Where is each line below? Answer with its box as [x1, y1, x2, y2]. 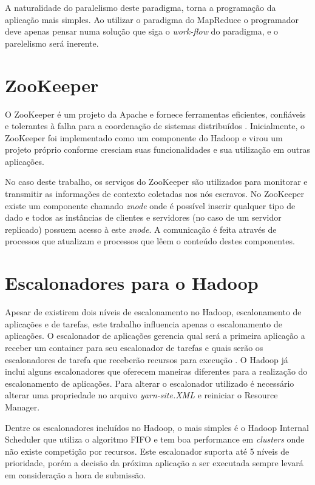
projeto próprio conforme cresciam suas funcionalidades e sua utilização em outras [5, 143, 311, 156]
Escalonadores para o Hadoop [5, 270, 259, 295]
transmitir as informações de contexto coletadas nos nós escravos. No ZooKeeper [5, 187, 305, 200]
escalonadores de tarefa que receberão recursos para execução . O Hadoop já [5, 353, 288, 366]
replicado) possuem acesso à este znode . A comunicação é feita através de [5, 222, 277, 235]
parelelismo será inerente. [5, 36, 99, 49]
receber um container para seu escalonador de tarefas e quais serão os [5, 341, 263, 353]
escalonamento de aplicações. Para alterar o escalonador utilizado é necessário [5, 376, 294, 389]
